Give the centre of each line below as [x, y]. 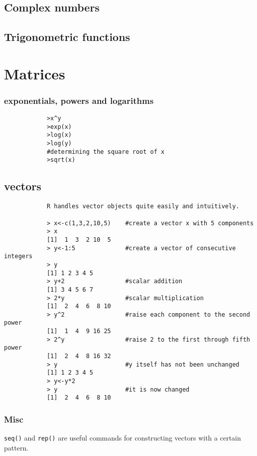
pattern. [16, 447]
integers [18, 256]
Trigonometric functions [67, 37]
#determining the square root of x [106, 152]
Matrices [35, 73]
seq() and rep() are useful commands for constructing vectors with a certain [123, 438]
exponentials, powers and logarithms [79, 100]
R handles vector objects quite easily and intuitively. [143, 207]
